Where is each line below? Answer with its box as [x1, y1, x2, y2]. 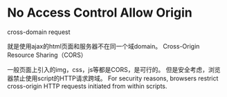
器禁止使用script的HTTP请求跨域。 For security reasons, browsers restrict [7, 74, 219, 82]
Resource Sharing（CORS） [7, 51, 87, 59]
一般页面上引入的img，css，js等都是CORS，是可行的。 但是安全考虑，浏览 [7, 65, 221, 73]
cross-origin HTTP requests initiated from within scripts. [7, 82, 167, 90]
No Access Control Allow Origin [7, 5, 192, 21]
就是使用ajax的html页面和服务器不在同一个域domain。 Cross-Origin [7, 42, 200, 50]
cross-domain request [7, 28, 71, 36]
